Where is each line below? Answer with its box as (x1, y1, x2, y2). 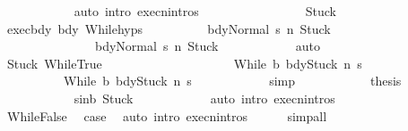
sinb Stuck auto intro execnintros (74, 88, 335, 107)
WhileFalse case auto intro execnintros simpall (6, 106, 327, 125)
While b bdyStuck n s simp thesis (63, 71, 402, 90)
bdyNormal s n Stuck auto (94, 37, 320, 55)
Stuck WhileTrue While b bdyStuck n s (6, 53, 362, 72)
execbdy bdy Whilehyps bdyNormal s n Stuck (6, 19, 331, 37)
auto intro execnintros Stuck (74, 2, 336, 20)
